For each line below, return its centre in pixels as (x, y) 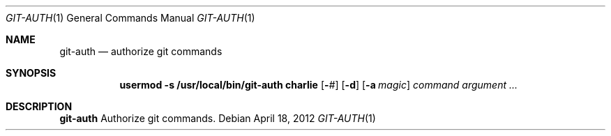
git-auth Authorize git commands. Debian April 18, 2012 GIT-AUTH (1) (218, 118)
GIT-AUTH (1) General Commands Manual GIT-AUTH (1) (130, 18)
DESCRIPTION (39, 106)
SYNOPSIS (31, 73)
